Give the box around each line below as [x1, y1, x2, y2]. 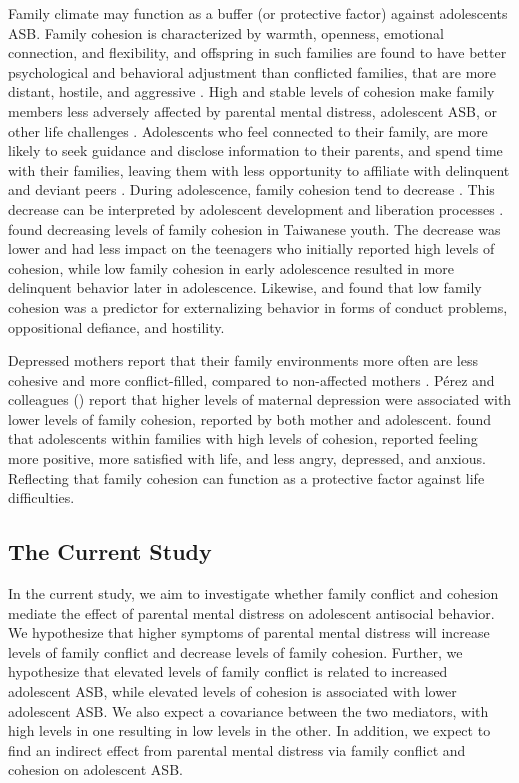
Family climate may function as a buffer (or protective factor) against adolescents [8, 3, 508, 23]
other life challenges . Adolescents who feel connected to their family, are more [8, 120, 488, 141]
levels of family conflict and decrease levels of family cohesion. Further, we [8, 641, 463, 662]
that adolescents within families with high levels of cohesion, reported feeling [8, 428, 478, 449]
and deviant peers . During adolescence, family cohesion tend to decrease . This [8, 179, 495, 200]
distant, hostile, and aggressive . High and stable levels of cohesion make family [8, 81, 495, 102]
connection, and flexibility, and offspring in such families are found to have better [8, 42, 507, 63]
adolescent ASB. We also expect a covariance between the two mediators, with [8, 700, 489, 721]
